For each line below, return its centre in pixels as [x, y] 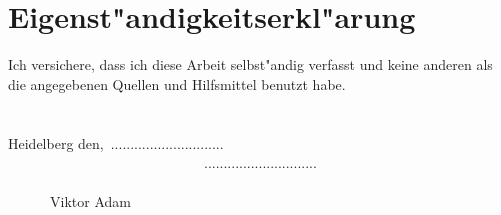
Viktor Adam [90, 201]
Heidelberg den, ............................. [116, 142]
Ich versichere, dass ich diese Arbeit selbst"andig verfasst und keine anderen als [250, 64]
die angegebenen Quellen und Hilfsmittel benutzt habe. [177, 83]
